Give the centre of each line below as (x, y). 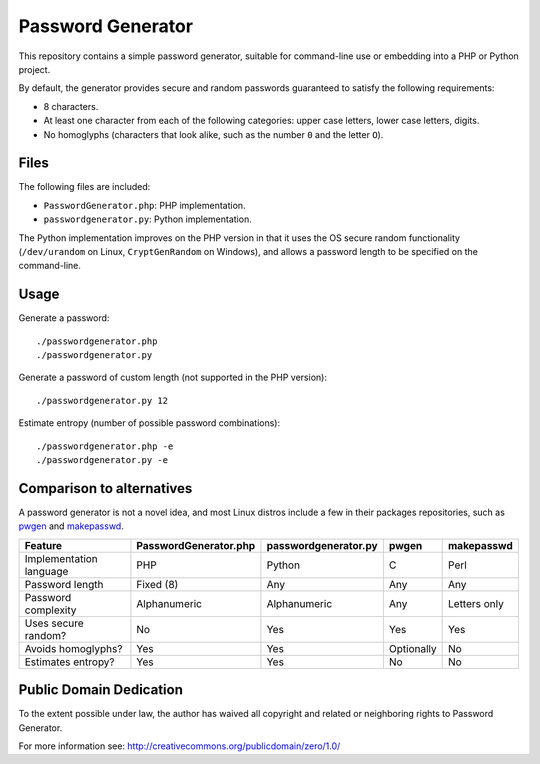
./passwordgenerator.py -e (102, 460)
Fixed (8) (157, 584)
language (46, 571)
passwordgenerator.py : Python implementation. (147, 219)
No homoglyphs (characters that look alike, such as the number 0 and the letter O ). (213, 134)
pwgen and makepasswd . (71, 526)
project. (34, 69)
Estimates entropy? (69, 662)
